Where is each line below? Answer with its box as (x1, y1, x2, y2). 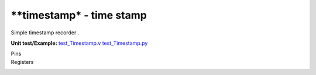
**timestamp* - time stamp (11, 9, 147, 22)
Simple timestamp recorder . (11, 29, 80, 36)
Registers (11, 58, 34, 65)
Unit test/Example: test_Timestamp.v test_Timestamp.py (11, 40, 148, 47)
